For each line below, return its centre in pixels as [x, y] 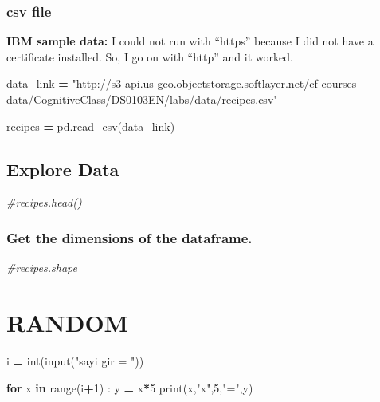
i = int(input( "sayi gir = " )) [75, 360]
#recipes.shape [42, 268]
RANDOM [68, 322]
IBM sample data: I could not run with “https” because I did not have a [190, 41]
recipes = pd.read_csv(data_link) [91, 126]
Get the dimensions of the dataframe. [129, 237]
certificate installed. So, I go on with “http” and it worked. [150, 56]
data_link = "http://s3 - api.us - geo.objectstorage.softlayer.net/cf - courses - [183, 83]
